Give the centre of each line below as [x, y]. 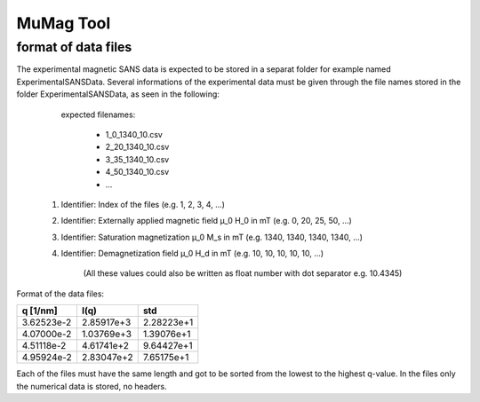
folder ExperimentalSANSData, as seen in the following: [118, 94]
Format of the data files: [60, 294]
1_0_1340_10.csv [134, 134]
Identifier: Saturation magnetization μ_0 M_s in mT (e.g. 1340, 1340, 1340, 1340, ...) [212, 237]
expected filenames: [98, 114]
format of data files [74, 47]
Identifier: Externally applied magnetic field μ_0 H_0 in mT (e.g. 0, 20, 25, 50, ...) [207, 221]
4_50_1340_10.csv [137, 172]
